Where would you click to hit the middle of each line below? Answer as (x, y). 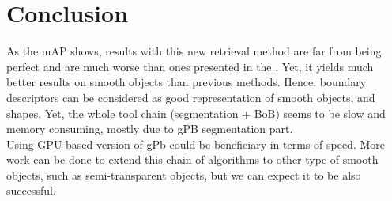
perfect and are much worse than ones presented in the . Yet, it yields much (190, 66)
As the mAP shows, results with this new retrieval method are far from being (194, 51)
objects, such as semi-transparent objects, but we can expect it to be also (184, 174)
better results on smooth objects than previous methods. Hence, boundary (187, 82)
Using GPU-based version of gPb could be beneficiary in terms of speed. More (196, 144)
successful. (31, 190)
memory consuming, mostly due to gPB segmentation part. (150, 129)
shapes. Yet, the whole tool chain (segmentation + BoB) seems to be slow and (196, 113)
